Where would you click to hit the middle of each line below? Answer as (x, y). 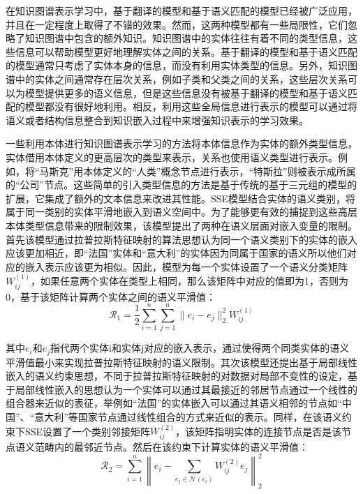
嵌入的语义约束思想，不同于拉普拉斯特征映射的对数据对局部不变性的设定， (177, 376)
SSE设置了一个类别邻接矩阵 (88, 431)
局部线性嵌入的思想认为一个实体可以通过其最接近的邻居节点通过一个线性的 (186, 389)
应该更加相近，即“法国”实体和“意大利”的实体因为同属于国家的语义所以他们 (176, 253)
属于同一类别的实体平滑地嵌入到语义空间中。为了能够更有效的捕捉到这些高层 (181, 212)
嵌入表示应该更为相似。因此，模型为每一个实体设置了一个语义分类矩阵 (186, 266)
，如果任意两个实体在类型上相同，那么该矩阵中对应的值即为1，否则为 (190, 281)
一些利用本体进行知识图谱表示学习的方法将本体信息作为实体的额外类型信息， (181, 143)
